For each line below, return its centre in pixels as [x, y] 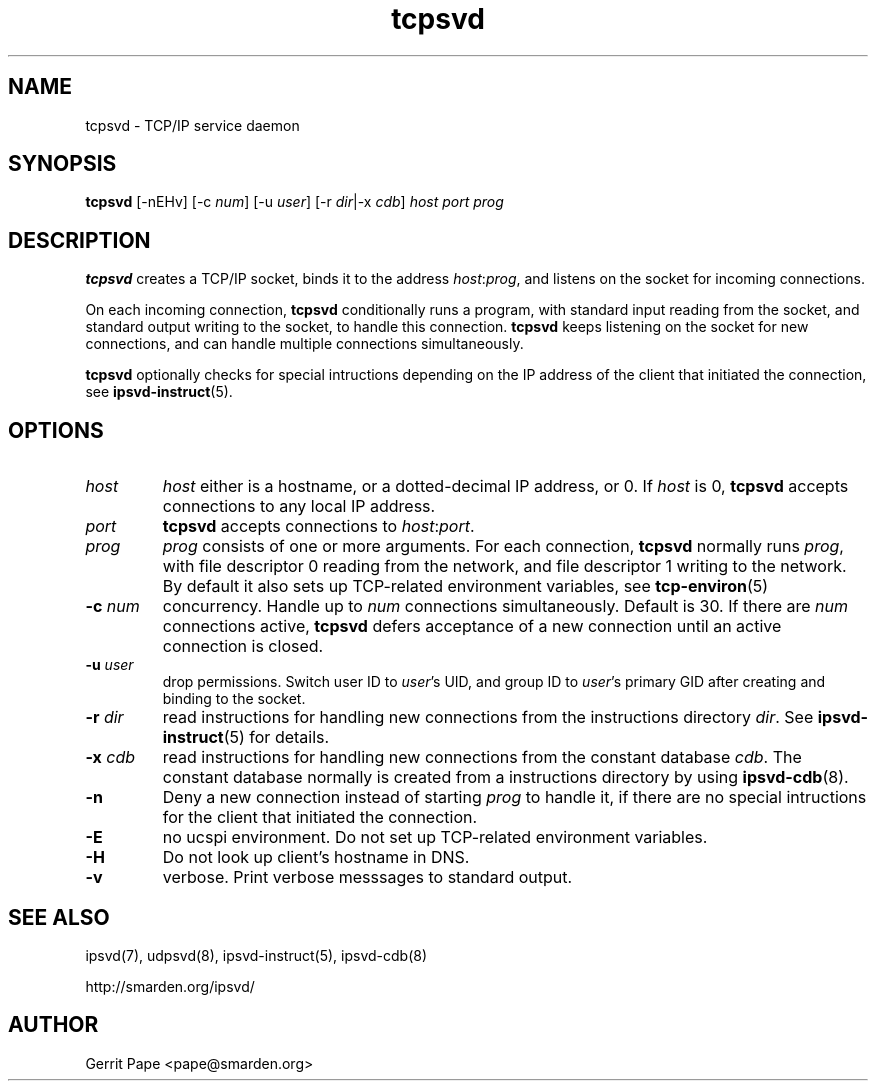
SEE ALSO [59, 917]
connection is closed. [243, 646]
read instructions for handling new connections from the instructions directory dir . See [488, 717]
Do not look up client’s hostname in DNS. [316, 857]
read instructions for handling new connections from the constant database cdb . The [482, 757]
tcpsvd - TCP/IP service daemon [192, 125]
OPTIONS [56, 430]
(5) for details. [276, 737]
